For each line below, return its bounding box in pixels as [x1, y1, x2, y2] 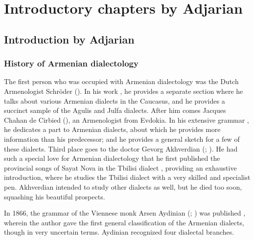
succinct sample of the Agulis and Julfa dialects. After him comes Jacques [4, 105, 226, 115]
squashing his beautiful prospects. [4, 191, 105, 201]
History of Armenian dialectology [4, 57, 139, 69]
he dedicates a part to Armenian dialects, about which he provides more [4, 124, 221, 134]
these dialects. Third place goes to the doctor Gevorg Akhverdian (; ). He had [4, 143, 238, 153]
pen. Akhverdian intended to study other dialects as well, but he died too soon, [4, 181, 242, 192]
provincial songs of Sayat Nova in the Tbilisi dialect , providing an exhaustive [4, 162, 237, 173]
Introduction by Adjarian [4, 31, 135, 46]
